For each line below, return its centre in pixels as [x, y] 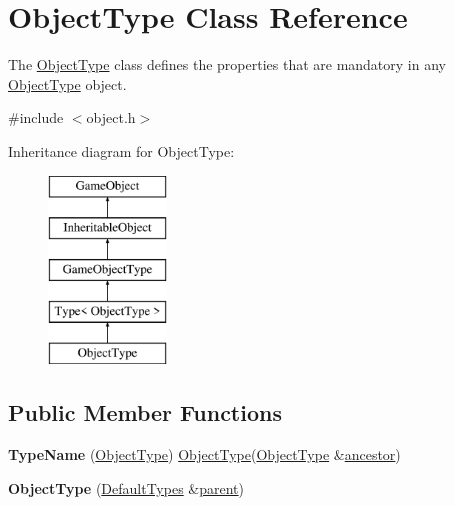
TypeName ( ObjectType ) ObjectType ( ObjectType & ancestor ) [204, 454]
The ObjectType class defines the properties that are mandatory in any [227, 64]
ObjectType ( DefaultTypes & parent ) [126, 487]
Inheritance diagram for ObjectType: [121, 150]
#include [36, 117]
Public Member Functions [145, 412]
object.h [111, 117]
